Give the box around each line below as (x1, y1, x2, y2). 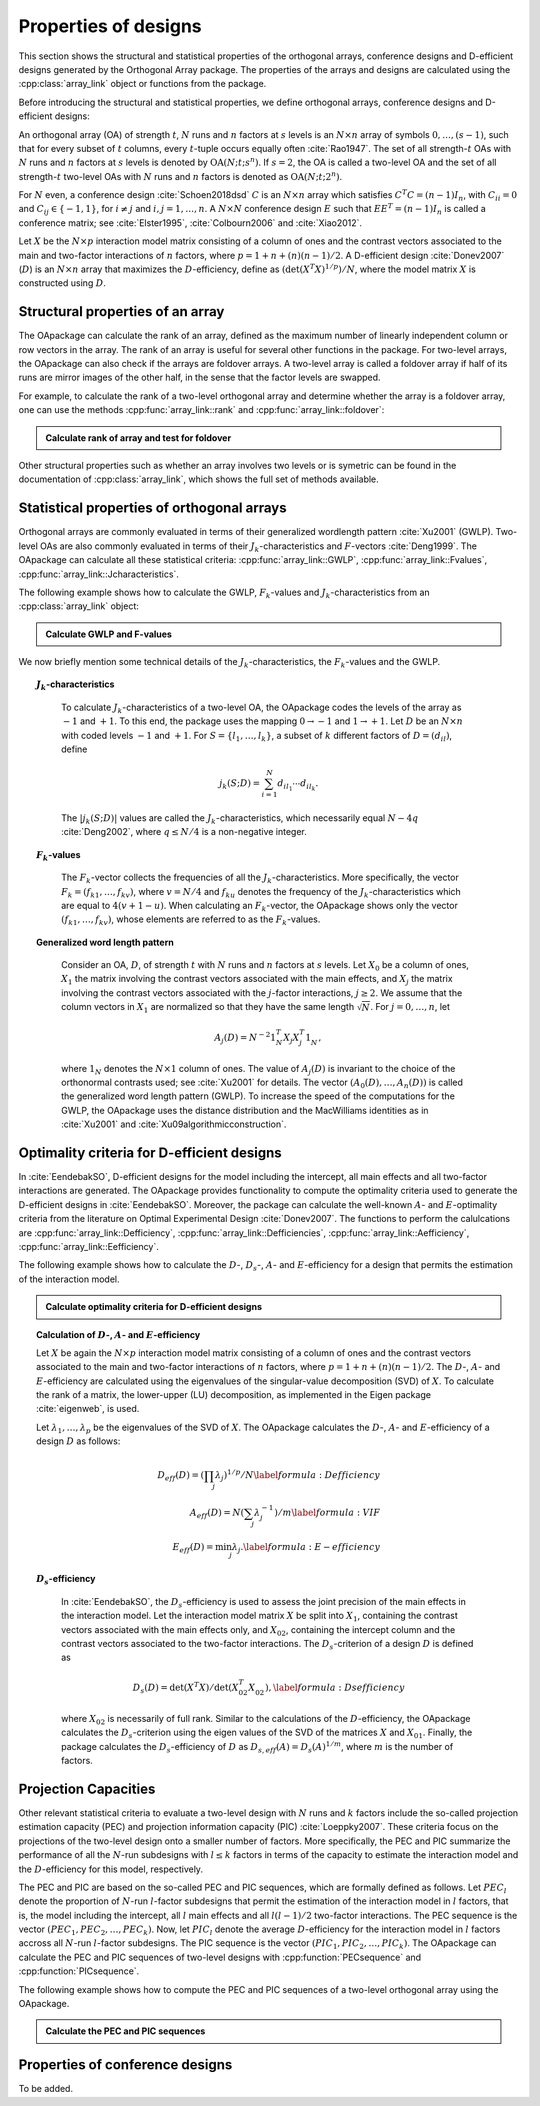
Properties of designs (18, 15, 202, 37)
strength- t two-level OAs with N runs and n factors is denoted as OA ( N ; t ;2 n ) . (18, 170, 343, 182)
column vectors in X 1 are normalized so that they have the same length (61, 1001, 355, 1015)
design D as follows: (36, 1435, 121, 1447)
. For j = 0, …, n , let (370, 1001, 450, 1013)
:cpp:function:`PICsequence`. (18, 1965, 140, 1977)
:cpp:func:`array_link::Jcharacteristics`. (18, 568, 180, 580)
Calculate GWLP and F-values (45, 628, 172, 640)
